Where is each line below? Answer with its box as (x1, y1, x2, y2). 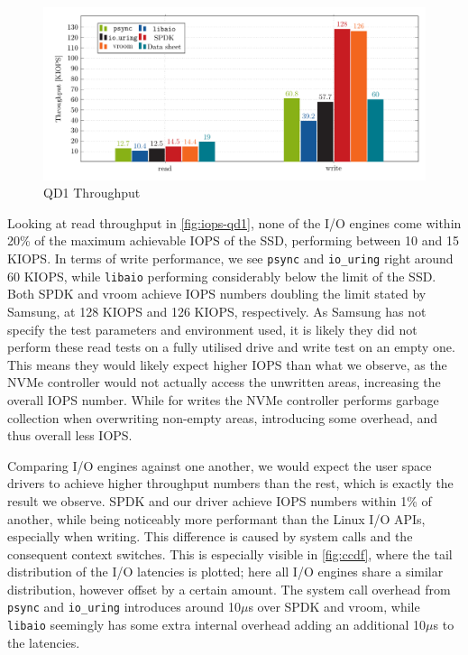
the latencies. (7, 632, 80, 651)
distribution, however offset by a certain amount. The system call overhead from (7, 579, 451, 598)
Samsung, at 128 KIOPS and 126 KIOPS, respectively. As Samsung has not (7, 301, 427, 320)
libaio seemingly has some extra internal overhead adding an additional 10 (7, 615, 427, 634)
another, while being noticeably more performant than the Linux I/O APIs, (7, 509, 426, 528)
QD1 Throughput (43, 183, 141, 202)
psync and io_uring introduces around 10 (7, 597, 241, 616)
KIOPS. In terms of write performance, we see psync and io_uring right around (7, 249, 454, 268)
